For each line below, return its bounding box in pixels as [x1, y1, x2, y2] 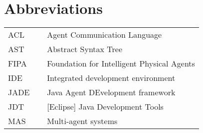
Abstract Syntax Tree [47, 43, 123, 55]
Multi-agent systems [47, 115, 118, 127]
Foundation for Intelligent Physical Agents [47, 58, 195, 69]
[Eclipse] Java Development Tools [47, 101, 164, 113]
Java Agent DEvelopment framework [47, 86, 176, 98]
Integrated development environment [47, 72, 176, 84]
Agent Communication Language [47, 29, 162, 41]
